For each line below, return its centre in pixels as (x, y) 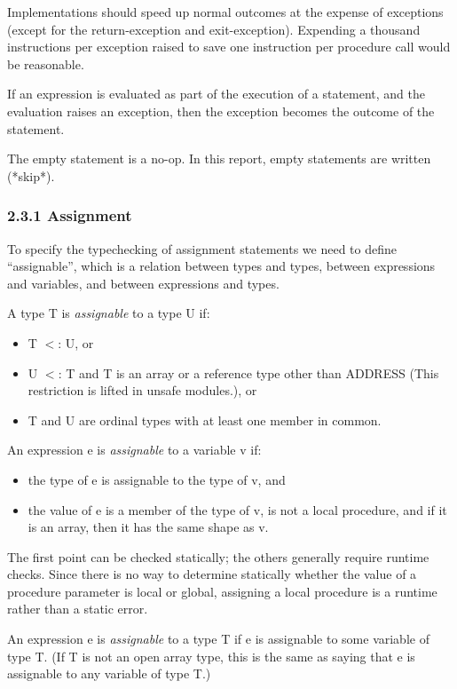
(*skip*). (31, 175)
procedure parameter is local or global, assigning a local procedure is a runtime (222, 591)
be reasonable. (46, 63)
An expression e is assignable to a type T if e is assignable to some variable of (218, 639)
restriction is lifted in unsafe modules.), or (142, 390)
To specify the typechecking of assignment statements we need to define (202, 248)
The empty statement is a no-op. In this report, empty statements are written (219, 158)
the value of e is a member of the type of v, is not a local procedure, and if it (237, 509)
